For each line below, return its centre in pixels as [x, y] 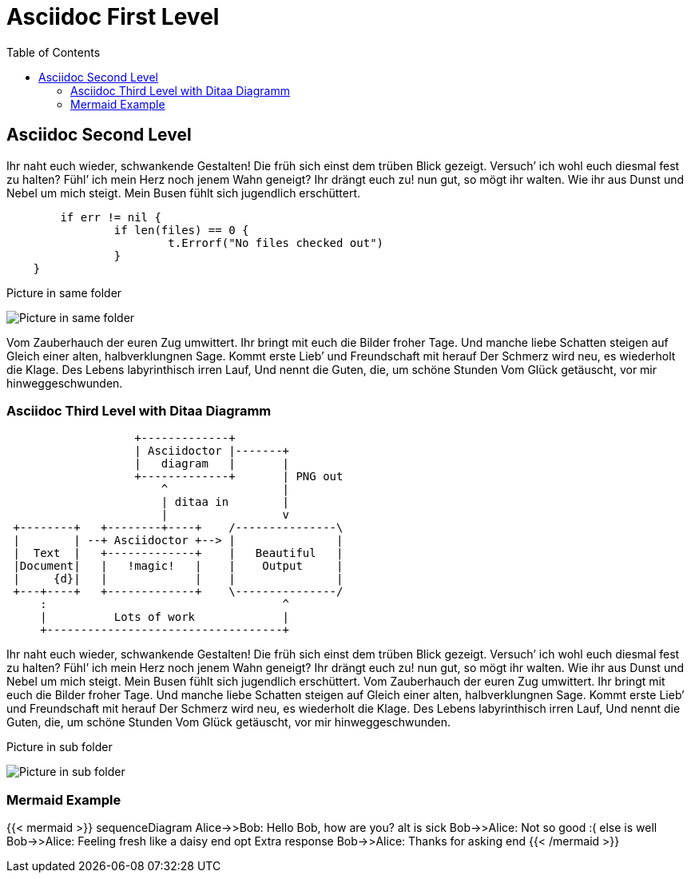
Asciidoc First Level [113, 17]
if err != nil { [111, 217]
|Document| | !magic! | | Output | [178, 566]
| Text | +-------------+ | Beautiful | [178, 553]
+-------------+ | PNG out [239, 477]
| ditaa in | [225, 502]
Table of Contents [54, 52]
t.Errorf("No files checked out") [276, 243]
